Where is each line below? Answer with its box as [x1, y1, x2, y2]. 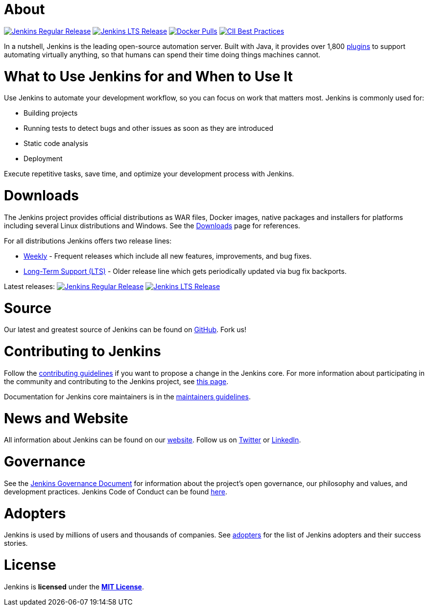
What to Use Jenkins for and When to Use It [4, 68, 293, 85]
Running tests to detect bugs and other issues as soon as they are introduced [24, 124, 273, 133]
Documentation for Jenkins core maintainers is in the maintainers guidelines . [4, 392, 251, 401]
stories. [4, 539, 28, 548]
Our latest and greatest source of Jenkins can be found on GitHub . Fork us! [4, 325, 246, 334]
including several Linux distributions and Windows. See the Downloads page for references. [4, 221, 300, 230]
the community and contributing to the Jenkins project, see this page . [4, 377, 229, 386]
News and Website [4, 410, 128, 427]
